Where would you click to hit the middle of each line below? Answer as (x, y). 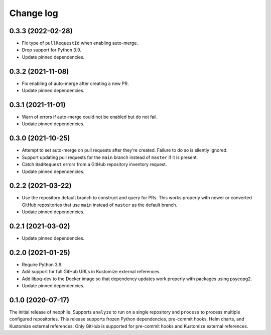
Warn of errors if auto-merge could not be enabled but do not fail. (90, 117)
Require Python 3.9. (42, 265)
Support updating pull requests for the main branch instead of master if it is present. (110, 157)
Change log (34, 13)
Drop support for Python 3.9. (51, 50)
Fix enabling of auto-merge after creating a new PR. (75, 83)
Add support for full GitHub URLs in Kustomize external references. (91, 272)
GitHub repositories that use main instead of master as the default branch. (100, 205)
